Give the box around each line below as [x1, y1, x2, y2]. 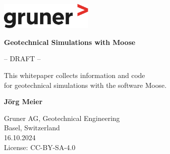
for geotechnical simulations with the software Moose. [4, 79, 167, 90]
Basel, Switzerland [4, 122, 60, 133]
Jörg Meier [4, 96, 43, 107]
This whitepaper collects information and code [4, 70, 145, 80]
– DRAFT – [4, 53, 41, 64]
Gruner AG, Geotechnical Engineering [4, 113, 120, 123]
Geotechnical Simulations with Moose [4, 37, 135, 47]
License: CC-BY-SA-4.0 [4, 142, 75, 152]
